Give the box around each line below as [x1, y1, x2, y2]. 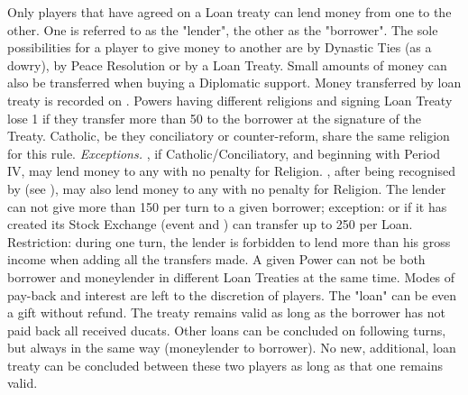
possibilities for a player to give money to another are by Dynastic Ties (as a [7, 38, 432, 57]
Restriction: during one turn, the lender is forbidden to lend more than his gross [7, 232, 451, 251]
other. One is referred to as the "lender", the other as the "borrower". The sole [7, 20, 438, 39]
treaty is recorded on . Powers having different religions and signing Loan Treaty [7, 90, 453, 109]
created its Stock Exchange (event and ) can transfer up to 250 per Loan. [7, 215, 413, 234]
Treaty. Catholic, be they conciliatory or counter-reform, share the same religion [7, 126, 450, 145]
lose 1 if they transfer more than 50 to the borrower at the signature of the [7, 108, 421, 127]
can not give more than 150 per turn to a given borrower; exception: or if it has [7, 197, 447, 216]
